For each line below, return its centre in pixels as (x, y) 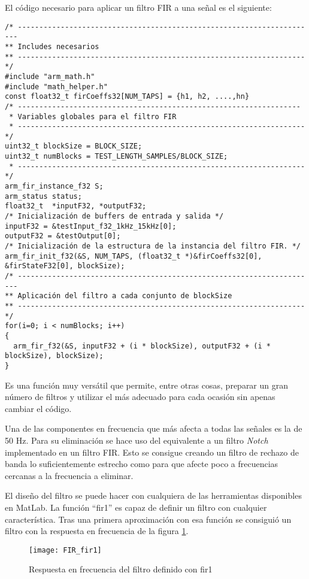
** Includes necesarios (52, 46)
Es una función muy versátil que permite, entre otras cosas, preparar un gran (147, 385)
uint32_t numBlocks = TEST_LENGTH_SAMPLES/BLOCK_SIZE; (116, 157)
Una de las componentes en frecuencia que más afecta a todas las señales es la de (154, 428)
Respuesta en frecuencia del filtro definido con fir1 (121, 569)
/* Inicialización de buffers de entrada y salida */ (114, 216)
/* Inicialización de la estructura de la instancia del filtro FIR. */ (153, 246)
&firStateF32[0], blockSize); (65, 266)
